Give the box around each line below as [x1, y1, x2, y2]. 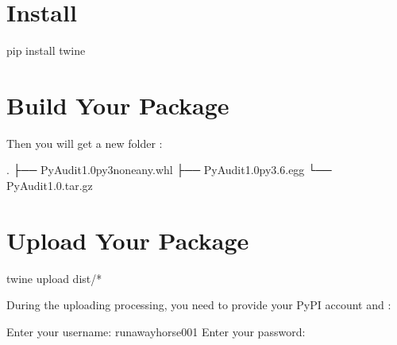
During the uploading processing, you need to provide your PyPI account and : [6, 297, 391, 313]
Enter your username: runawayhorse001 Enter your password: [6, 323, 306, 339]
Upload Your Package [6, 223, 249, 256]
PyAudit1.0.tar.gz [6, 177, 93, 194]
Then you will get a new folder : [6, 134, 163, 151]
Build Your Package [6, 88, 229, 121]
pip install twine [6, 42, 86, 59]
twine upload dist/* [6, 269, 102, 286]
